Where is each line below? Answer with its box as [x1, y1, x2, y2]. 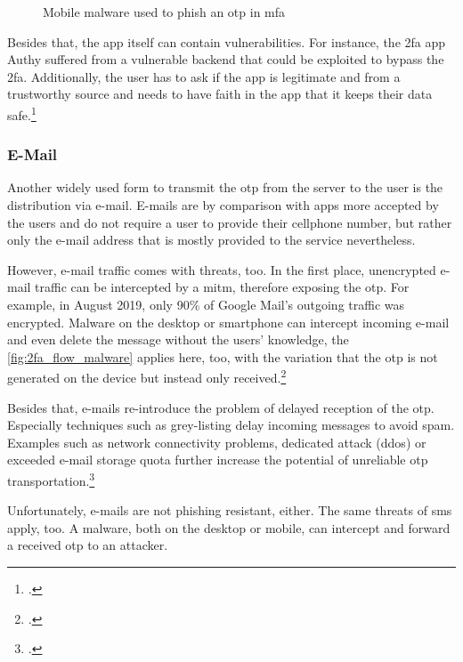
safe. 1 [7, 102, 37, 124]
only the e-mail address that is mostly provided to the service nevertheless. [7, 230, 416, 249]
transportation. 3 [7, 469, 95, 489]
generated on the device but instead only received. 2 [7, 366, 287, 387]
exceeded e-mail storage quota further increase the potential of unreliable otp [7, 450, 428, 469]
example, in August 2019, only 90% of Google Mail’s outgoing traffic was [7, 295, 405, 313]
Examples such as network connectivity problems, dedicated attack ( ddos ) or [7, 432, 426, 451]
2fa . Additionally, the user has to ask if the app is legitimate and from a [7, 67, 401, 85]
